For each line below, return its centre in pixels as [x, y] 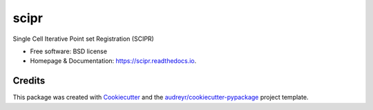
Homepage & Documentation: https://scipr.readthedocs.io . [113, 61]
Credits [29, 81]
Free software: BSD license [68, 51]
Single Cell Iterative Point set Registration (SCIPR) [84, 39]
